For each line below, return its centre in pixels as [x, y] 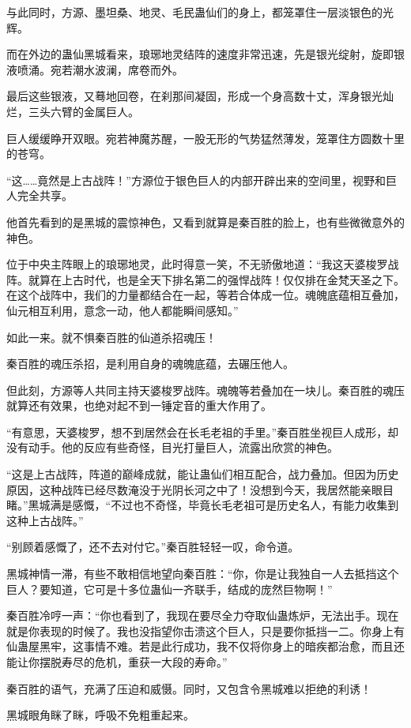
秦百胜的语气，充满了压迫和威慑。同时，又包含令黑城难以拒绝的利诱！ [189, 688]
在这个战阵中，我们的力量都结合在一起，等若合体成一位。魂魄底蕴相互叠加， [205, 295]
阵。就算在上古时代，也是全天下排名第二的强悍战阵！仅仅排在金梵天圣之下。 [205, 279]
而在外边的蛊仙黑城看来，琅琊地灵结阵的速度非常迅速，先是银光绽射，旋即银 [205, 54]
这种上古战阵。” [45, 520]
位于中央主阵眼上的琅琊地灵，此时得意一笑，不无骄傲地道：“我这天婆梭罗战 [203, 264]
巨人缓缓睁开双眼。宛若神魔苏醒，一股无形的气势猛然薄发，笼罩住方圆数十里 [205, 138]
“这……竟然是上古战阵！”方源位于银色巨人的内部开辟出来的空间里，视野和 [196, 180]
